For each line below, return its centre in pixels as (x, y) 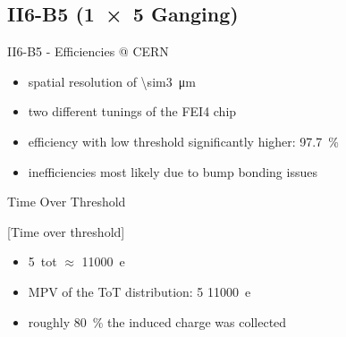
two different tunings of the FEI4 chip (132, 111)
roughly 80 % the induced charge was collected (157, 321)
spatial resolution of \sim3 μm (112, 81)
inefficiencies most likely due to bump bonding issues (173, 171)
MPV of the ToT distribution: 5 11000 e (139, 291)
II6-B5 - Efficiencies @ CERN (88, 51)
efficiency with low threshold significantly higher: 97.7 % (183, 141)
